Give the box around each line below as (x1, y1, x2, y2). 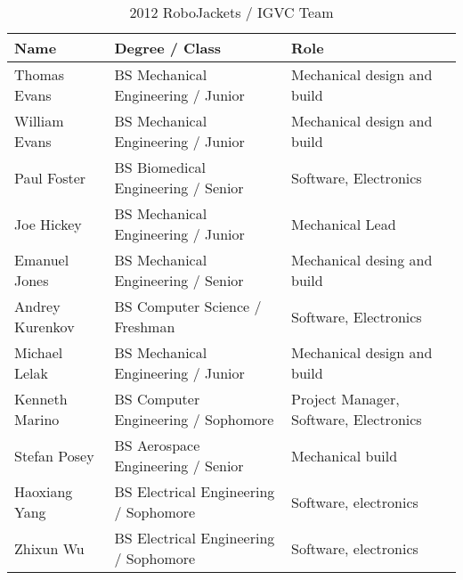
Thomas (14, 64, 65, 85)
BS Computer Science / (114, 296, 262, 316)
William (14, 110, 64, 131)
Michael (14, 342, 63, 363)
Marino (14, 409, 60, 429)
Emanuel (14, 249, 69, 270)
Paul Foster (14, 167, 86, 188)
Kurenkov (14, 316, 75, 337)
